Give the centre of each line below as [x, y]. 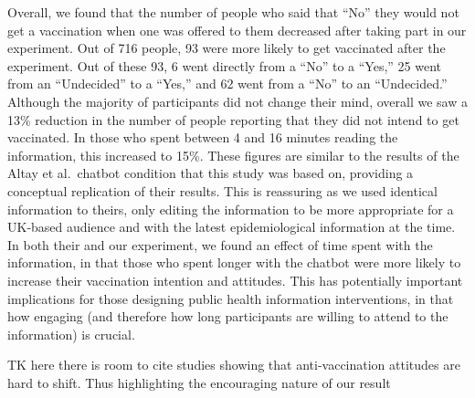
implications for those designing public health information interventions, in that [231, 298]
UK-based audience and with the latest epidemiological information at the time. [232, 227]
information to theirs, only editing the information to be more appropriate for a [231, 209]
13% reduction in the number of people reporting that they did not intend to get [233, 119]
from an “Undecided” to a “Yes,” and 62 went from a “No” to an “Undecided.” [227, 84]
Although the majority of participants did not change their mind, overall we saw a [237, 101]
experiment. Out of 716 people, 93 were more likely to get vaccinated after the [227, 48]
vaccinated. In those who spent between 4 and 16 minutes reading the [203, 137]
